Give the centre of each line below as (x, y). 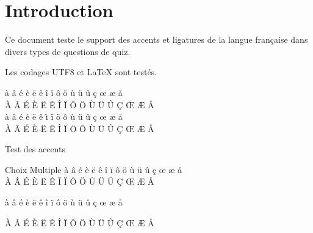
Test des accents (35, 149)
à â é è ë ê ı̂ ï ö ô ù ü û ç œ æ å (64, 116)
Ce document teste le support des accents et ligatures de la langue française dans (156, 39)
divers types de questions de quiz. (68, 51)
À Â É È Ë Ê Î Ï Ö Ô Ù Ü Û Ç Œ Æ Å (80, 128)
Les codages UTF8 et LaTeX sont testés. (81, 72)
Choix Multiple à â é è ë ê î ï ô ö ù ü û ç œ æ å (94, 169)
